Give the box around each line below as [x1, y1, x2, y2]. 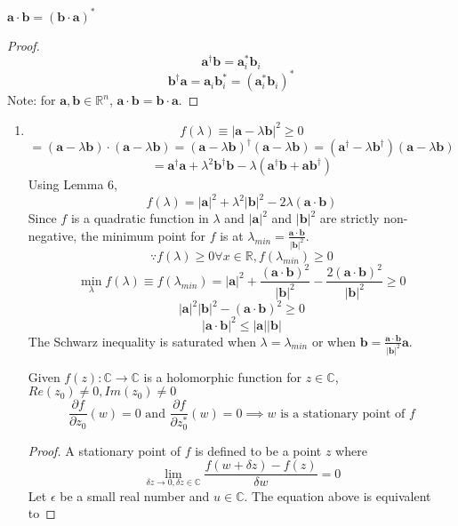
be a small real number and [60, 486, 210, 505]
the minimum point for [80, 226, 205, 244]
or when [311, 331, 356, 350]
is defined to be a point [195, 441, 322, 459]
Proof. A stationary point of [28, 441, 181, 459]
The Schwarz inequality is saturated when [28, 331, 256, 350]
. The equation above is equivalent [244, 486, 431, 505]
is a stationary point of [280, 407, 406, 420]
